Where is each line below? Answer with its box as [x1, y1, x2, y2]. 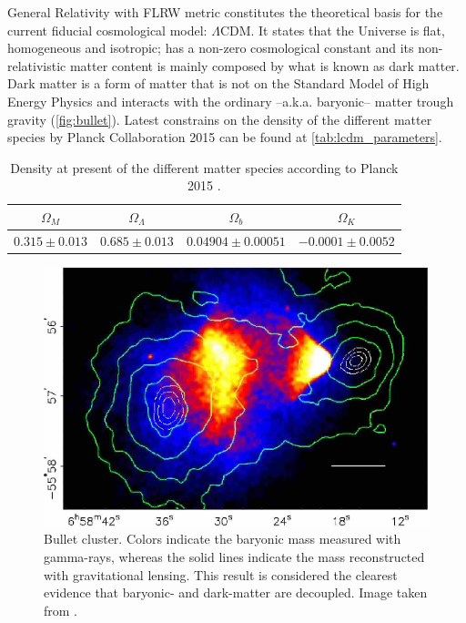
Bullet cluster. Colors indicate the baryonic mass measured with [44, 529, 401, 548]
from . [44, 600, 78, 619]
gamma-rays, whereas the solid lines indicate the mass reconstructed [44, 547, 425, 567]
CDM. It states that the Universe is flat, [219, 20, 445, 39]
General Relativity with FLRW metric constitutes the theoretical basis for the [7, 3, 443, 21]
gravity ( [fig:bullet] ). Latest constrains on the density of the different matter [7, 109, 432, 128]
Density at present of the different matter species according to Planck [10, 158, 399, 177]
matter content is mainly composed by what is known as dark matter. [69, 56, 460, 75]
